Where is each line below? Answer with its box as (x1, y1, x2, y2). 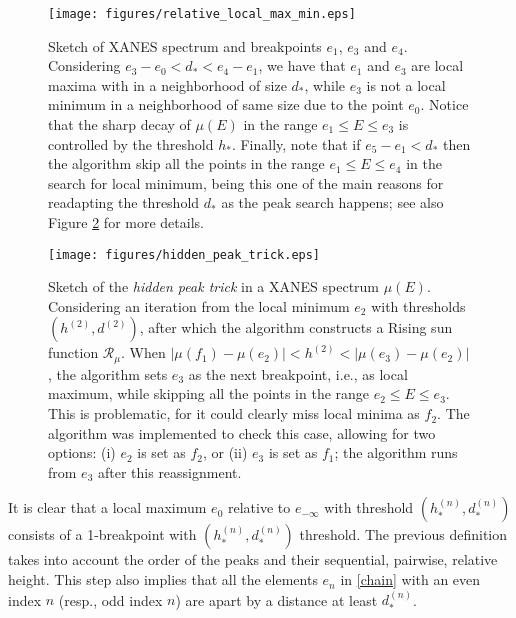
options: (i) (48, 442, 116, 463)
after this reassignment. (97, 461, 242, 482)
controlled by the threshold (48, 133, 214, 154)
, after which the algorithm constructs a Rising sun (139, 317, 453, 338)
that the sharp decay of (48, 114, 191, 135)
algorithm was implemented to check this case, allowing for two (48, 422, 436, 443)
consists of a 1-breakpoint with (8, 524, 197, 545)
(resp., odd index (58, 589, 163, 610)
